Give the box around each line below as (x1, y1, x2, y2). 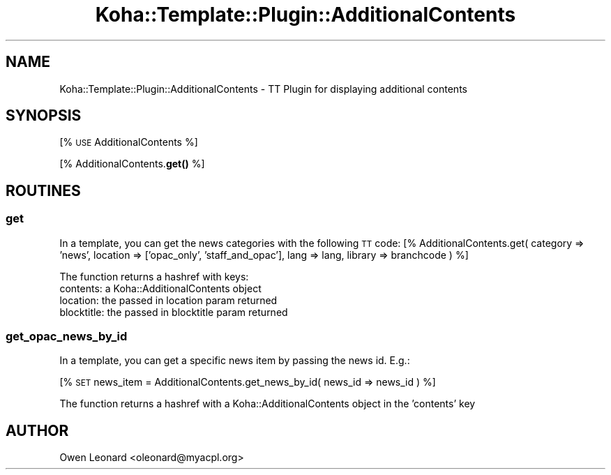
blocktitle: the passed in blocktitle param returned (59, 306, 288, 318)
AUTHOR (6, 421, 69, 439)
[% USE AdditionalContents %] (59, 136, 198, 149)
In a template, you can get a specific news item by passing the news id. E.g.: (59, 354, 410, 367)
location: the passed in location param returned (59, 294, 278, 306)
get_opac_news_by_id (6, 329, 128, 344)
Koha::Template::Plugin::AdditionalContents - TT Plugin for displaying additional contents (59, 82, 467, 95)
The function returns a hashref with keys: (59, 270, 249, 282)
